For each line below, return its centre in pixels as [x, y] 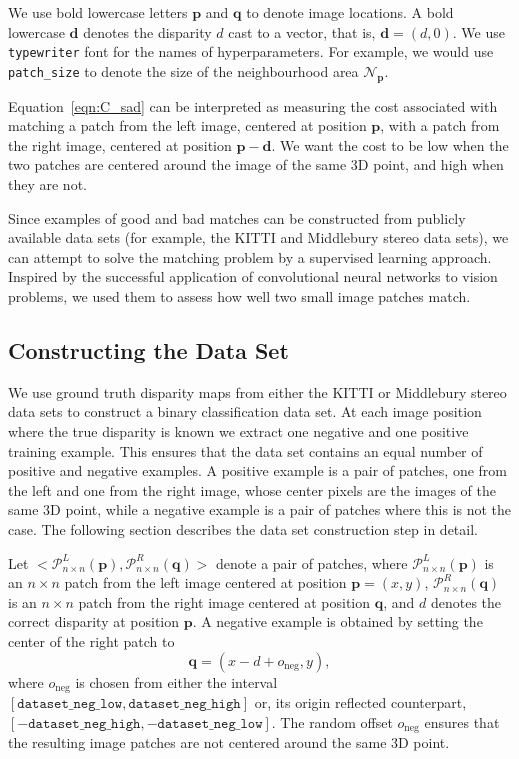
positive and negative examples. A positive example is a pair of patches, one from [257, 470]
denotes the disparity [147, 31]
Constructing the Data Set [148, 349]
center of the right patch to [91, 640]
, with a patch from [440, 125]
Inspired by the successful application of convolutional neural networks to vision [253, 276]
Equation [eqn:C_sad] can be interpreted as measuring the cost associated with [253, 105]
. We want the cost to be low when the [390, 144]
